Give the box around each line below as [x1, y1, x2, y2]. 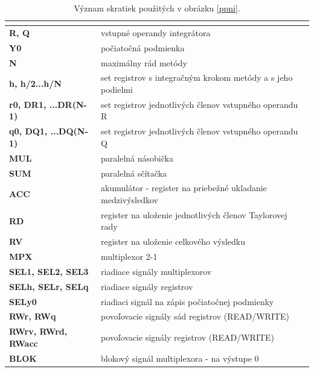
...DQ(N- [50, 125, 88, 137]
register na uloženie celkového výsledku [101, 235, 246, 248]
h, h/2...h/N [9, 77, 62, 90]
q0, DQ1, [9, 125, 48, 137]
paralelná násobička [101, 151, 173, 164]
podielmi [101, 83, 133, 95]
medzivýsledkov [101, 193, 158, 206]
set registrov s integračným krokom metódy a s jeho [101, 71, 293, 84]
